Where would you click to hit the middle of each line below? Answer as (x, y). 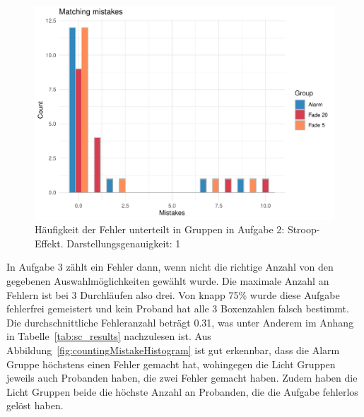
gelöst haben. (35, 405)
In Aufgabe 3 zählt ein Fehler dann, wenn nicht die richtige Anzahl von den (170, 267)
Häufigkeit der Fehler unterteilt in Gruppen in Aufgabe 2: (160, 229)
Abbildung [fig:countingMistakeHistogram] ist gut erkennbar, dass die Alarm (173, 350)
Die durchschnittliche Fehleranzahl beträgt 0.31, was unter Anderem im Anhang (180, 322)
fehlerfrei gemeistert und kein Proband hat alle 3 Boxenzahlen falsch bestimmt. (178, 309)
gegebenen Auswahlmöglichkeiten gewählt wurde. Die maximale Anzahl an (168, 281)
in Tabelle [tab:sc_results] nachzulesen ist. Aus (109, 336)
